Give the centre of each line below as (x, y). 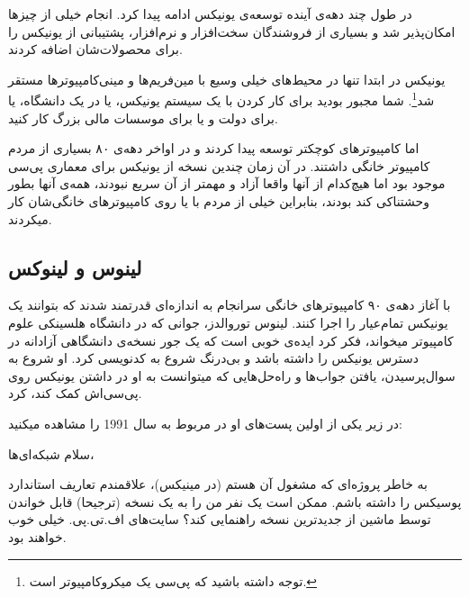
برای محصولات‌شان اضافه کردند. (95, 49)
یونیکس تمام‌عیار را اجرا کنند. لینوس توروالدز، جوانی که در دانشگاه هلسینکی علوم (228, 322)
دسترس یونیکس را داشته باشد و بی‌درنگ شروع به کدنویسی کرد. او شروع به (213, 358)
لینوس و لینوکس (75, 267)
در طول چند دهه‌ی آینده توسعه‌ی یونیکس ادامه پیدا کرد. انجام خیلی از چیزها (210, 14)
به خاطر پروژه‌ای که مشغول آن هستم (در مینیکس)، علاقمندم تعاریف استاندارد (218, 484)
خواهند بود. (37, 536)
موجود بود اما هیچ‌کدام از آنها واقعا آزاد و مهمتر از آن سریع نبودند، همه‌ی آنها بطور (227, 183)
